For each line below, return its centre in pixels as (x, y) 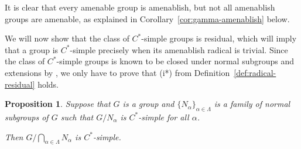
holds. (48, 84)
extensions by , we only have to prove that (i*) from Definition (117, 72)
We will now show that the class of (67, 38)
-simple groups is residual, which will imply (219, 38)
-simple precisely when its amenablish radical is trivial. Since (179, 49)
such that (77, 117)
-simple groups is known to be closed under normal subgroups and (175, 61)
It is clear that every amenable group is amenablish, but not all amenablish (140, 7)
